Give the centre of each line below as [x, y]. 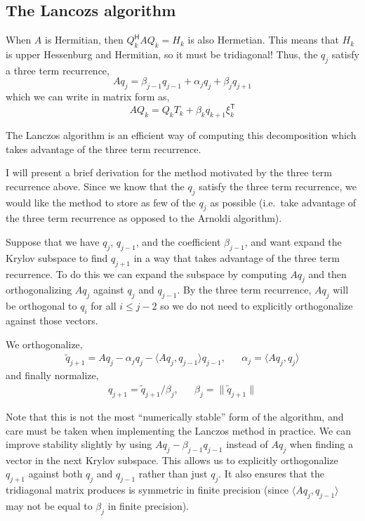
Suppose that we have [53, 242]
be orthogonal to [41, 306]
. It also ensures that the [272, 474]
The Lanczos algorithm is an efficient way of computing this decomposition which [181, 135]
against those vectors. [52, 321]
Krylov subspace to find [57, 257]
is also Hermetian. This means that [263, 40]
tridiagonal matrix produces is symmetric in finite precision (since [147, 490]
